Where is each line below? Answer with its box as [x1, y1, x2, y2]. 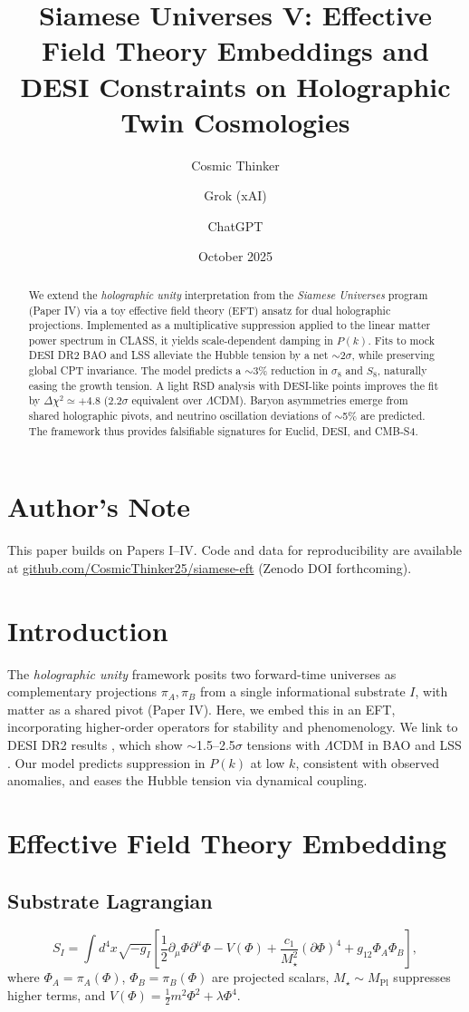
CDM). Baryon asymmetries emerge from [213, 393, 408, 408]
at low [250, 753, 285, 772]
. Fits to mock [368, 332, 435, 347]
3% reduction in [253, 363, 329, 378]
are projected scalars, [212, 968, 330, 987]
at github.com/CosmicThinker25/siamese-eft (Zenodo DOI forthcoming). [7, 558, 412, 577]
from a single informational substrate [199, 682, 406, 701]
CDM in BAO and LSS [332, 735, 462, 754]
